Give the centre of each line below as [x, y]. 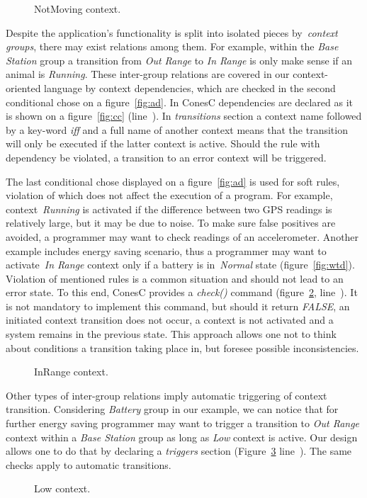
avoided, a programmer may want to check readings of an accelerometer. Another [182, 236]
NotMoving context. [78, 9]
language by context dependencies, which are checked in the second [190, 87]
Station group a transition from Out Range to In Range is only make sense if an [179, 60]
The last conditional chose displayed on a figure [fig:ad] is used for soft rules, [173, 181]
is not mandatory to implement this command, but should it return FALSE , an [178, 306]
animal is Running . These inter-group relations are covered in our [148, 74]
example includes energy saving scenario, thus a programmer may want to [166, 250]
